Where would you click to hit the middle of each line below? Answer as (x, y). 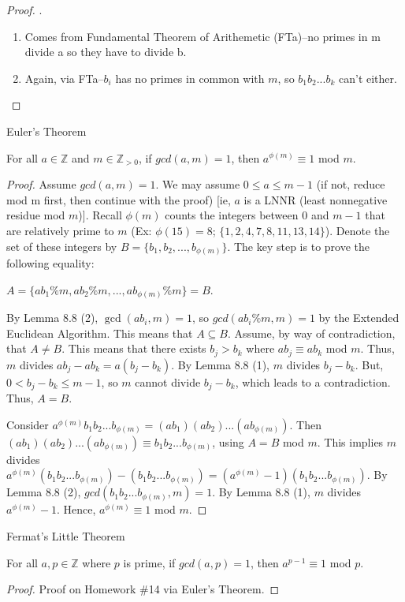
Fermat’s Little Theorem (66, 536)
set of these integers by (62, 246)
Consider (28, 424)
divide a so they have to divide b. (106, 52)
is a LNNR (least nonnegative (316, 199)
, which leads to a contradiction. (313, 381)
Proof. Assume (41, 184)
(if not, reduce (351, 184)
